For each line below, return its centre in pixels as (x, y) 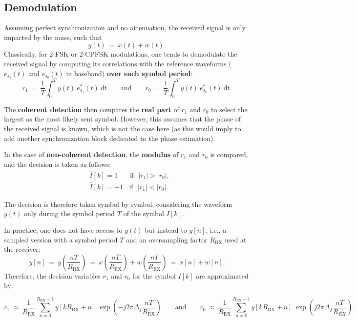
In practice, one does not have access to (63, 230)
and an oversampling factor (167, 239)
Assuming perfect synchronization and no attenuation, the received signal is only (125, 28)
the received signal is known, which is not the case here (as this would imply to (123, 128)
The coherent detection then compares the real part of (92, 109)
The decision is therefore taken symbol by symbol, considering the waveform (118, 204)
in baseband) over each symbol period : (129, 73)
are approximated (222, 275)
